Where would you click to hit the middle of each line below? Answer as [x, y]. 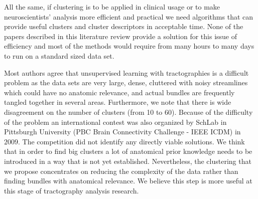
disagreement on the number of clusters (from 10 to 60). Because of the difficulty [128, 112]
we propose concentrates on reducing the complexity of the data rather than [121, 171]
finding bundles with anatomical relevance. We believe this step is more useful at [128, 181]
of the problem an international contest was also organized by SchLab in [115, 122]
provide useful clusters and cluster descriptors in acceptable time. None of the [124, 26]
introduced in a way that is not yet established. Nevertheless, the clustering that [128, 161]
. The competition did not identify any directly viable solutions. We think [132, 141]
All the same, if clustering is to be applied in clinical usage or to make [112, 7]
